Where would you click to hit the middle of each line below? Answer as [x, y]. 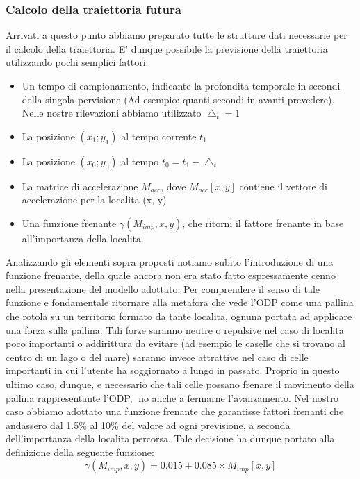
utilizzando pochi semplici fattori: [77, 62]
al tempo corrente [159, 136]
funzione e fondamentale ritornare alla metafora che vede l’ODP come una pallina [180, 302]
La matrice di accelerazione [80, 186]
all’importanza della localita [81, 238]
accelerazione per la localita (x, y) [94, 200]
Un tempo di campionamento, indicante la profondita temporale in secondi [181, 85]
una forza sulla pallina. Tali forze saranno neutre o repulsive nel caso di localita [175, 329]
